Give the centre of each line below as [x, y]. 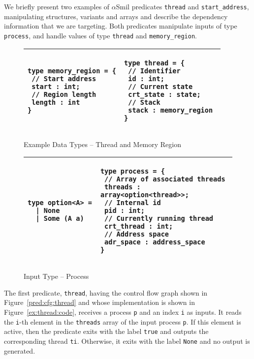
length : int [56, 102]
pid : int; [125, 211]
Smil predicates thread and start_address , [182, 6]
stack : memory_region [171, 110]
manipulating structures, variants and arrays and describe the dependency [116, 16]
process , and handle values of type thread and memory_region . [100, 35]
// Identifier [154, 71]
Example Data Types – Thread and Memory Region [103, 144]
